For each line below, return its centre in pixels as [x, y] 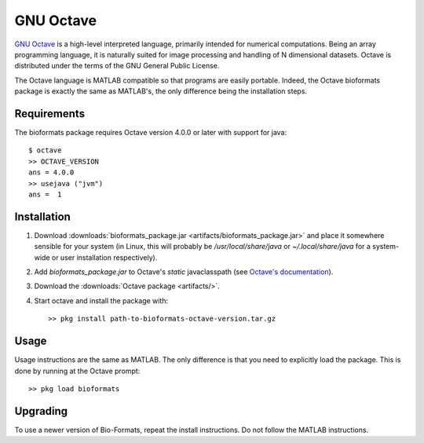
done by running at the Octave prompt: [77, 371]
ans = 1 [45, 194]
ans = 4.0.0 [51, 172]
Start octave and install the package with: [101, 300]
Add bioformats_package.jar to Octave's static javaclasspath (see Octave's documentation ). [184, 272]
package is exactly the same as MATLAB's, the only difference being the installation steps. [161, 91]
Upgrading [41, 411]
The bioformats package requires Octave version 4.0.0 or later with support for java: [151, 133]
